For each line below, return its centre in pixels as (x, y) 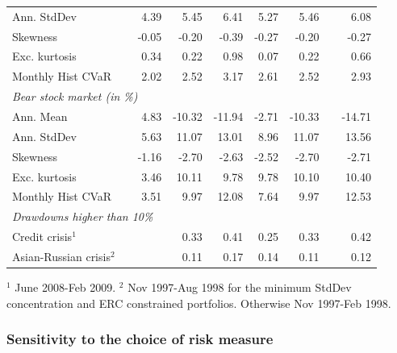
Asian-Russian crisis (61, 256)
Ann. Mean (40, 116)
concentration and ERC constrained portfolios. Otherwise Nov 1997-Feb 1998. (199, 303)
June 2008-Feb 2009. (65, 287)
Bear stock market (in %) (75, 96)
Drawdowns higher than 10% (83, 216)
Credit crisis (42, 237)
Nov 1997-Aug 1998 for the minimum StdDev (240, 287)
